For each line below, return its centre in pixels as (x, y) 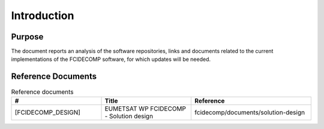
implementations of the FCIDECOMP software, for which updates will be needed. (111, 59)
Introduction (43, 16)
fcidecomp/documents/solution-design (250, 112)
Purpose (27, 37)
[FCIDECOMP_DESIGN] (48, 112)
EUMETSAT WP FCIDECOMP (145, 109)
